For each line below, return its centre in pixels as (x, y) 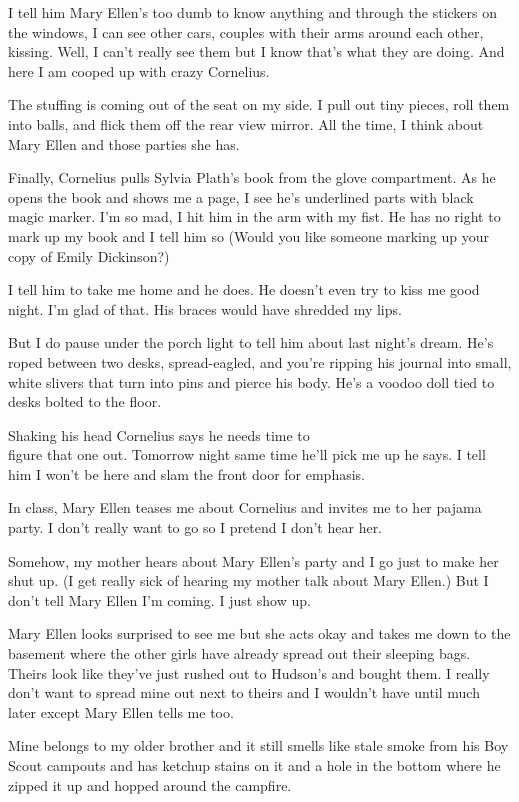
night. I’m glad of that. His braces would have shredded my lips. (205, 308)
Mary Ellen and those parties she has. (124, 143)
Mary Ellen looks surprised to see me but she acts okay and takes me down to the (259, 633)
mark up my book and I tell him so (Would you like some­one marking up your (248, 235)
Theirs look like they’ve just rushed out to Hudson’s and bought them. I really (249, 672)
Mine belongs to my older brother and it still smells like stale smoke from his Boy (258, 745)
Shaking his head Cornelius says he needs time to (159, 434)
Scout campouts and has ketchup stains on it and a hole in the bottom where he (254, 765)
